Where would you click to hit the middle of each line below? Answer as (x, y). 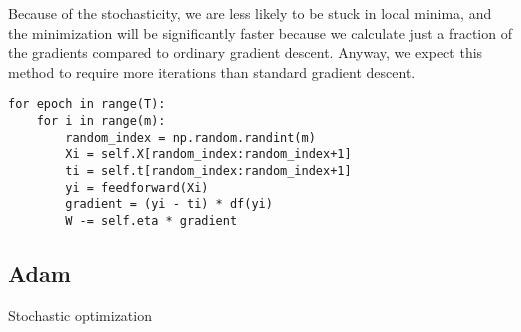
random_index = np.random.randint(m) (190, 137)
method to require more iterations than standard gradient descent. (212, 71)
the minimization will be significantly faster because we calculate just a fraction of (260, 32)
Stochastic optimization (80, 314)
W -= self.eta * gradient (151, 220)
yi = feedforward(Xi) (137, 187)
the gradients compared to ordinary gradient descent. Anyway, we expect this (245, 52)
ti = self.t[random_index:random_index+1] (208, 171)
